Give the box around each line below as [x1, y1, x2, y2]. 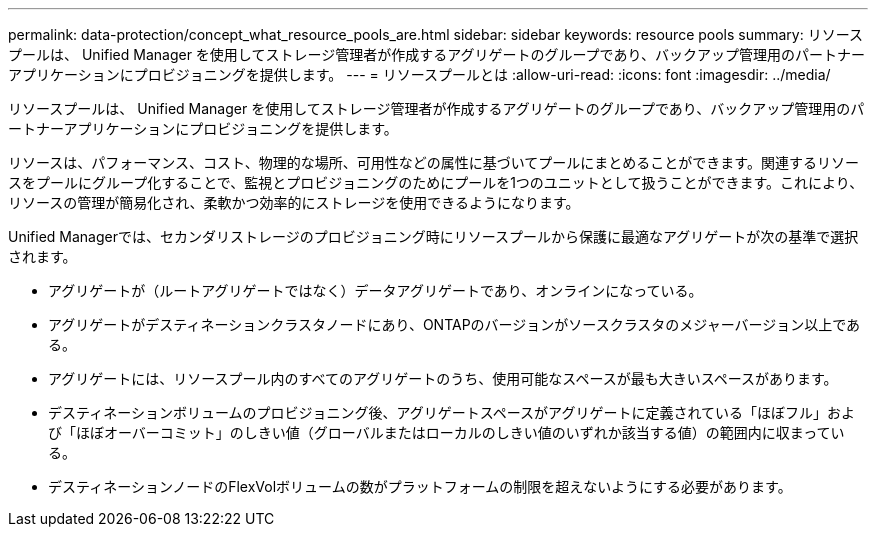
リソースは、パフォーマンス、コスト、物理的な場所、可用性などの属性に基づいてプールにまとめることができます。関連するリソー [8, 154, 859, 171]
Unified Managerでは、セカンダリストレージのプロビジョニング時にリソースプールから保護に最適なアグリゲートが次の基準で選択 [8, 228, 859, 245]
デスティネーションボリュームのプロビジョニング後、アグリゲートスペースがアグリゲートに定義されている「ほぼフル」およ [48, 404, 855, 421]
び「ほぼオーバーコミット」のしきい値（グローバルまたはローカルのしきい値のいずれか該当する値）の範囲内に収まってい [48, 424, 845, 441]
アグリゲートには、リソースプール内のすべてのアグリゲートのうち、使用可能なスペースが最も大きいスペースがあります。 [48, 370, 838, 387]
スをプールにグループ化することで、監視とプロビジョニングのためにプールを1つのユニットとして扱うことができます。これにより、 [8, 174, 864, 191]
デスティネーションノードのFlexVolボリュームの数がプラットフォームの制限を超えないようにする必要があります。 [48, 478, 792, 495]
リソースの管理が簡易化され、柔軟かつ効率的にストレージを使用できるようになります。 [8, 194, 580, 211]
